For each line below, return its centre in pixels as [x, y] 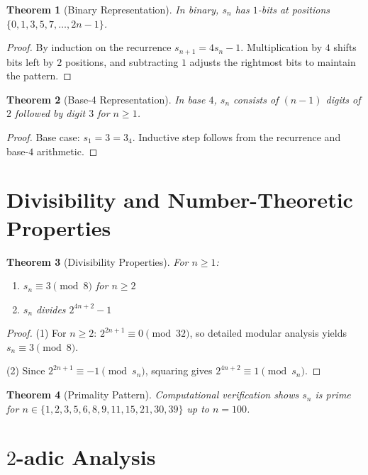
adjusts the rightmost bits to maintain [273, 61]
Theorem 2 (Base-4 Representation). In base [106, 99]
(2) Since [26, 370]
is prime [333, 395]
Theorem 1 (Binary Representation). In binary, [113, 9]
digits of [343, 99]
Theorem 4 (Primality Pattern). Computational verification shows [153, 395]
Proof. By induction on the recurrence [89, 47]
